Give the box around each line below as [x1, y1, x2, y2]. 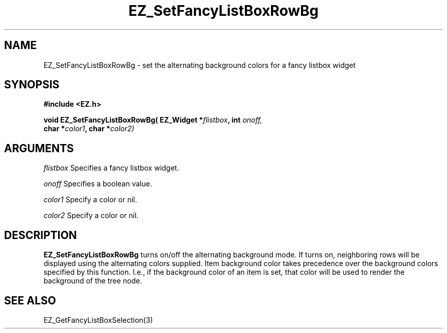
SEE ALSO [4, 294, 56, 307]
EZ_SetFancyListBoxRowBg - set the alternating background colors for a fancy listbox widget [43, 60, 356, 69]
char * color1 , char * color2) [43, 124, 135, 133]
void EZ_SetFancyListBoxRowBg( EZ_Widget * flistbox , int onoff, [43, 115, 262, 125]
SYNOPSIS [4, 78, 60, 91]
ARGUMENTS [4, 141, 74, 155]
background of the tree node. [43, 276, 142, 286]
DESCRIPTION [4, 228, 77, 242]
